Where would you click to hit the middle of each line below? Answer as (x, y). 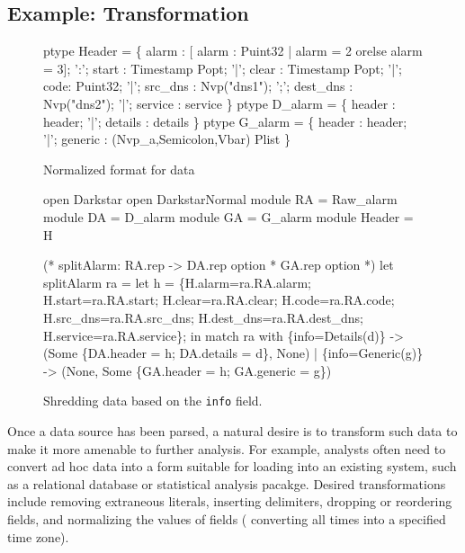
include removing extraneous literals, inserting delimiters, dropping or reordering (230, 501)
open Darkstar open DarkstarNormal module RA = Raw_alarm (220, 199)
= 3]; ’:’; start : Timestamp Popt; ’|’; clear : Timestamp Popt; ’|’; (223, 68)
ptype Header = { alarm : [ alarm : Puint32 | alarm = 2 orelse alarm (233, 51)
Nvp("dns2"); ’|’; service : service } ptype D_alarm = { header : (219, 103)
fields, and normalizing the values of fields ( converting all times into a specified (227, 518)
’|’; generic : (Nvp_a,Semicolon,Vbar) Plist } (167, 139)
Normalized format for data (119, 169)
